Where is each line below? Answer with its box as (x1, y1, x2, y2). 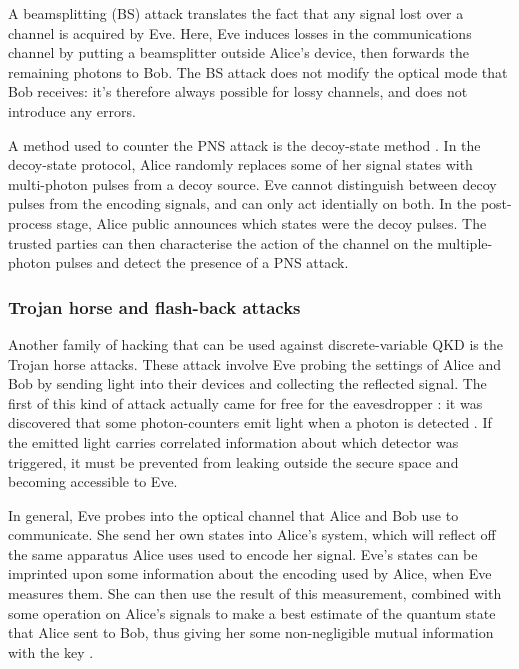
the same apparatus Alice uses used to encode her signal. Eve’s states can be (8, 543, 478, 564)
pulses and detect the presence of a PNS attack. (55, 252, 349, 273)
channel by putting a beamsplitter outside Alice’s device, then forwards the (8, 42, 469, 63)
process (8, 212, 53, 233)
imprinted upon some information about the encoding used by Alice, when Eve (8, 563, 492, 584)
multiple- (437, 232, 493, 253)
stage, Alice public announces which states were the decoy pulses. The (56, 212, 487, 233)
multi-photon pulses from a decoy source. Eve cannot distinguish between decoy (8, 173, 497, 194)
